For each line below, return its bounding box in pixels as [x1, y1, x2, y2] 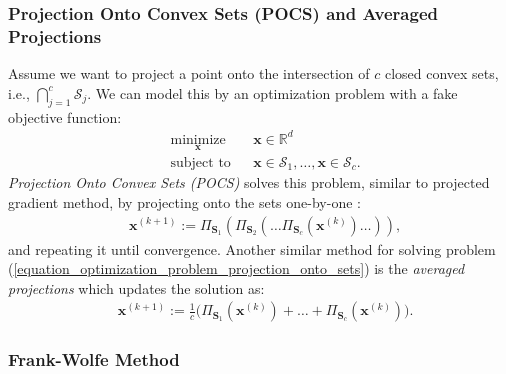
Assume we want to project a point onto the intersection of [8, 63, 370, 84]
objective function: [8, 106, 122, 127]
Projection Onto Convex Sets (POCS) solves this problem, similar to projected [8, 172, 490, 193]
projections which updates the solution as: [8, 277, 265, 298]
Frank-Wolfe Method [8, 347, 180, 372]
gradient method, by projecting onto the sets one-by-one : [8, 191, 361, 212]
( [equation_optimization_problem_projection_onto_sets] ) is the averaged [8, 258, 465, 279]
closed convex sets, [384, 63, 499, 84]
